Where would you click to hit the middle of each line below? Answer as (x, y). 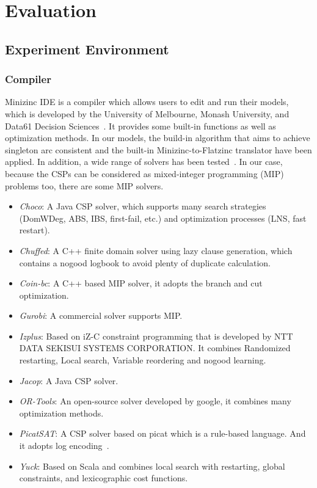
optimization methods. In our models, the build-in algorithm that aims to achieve (158, 138)
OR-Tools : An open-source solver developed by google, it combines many (155, 401)
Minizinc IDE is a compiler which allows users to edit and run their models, (147, 102)
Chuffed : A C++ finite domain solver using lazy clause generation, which (156, 250)
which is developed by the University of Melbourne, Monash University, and (147, 113)
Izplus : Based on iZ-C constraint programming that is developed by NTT (156, 336)
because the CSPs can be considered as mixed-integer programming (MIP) (144, 173)
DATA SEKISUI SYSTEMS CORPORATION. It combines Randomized (155, 348)
